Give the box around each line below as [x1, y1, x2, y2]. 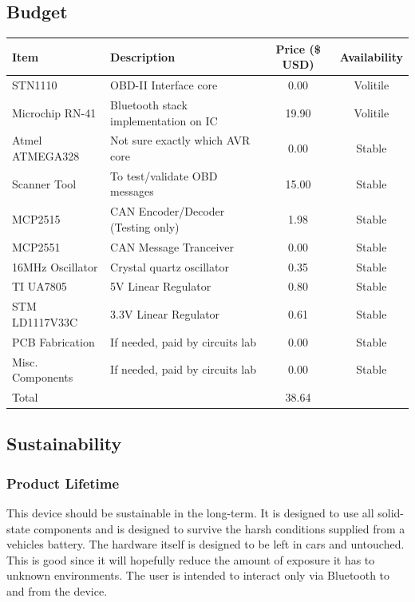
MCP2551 [12, 238, 61, 255]
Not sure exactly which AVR [110, 132, 251, 149]
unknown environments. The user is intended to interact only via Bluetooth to [6, 567, 390, 584]
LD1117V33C [12, 313, 78, 330]
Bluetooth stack [110, 96, 188, 113]
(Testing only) [110, 218, 180, 235]
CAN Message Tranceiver [110, 238, 235, 255]
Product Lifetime [6, 473, 120, 493]
